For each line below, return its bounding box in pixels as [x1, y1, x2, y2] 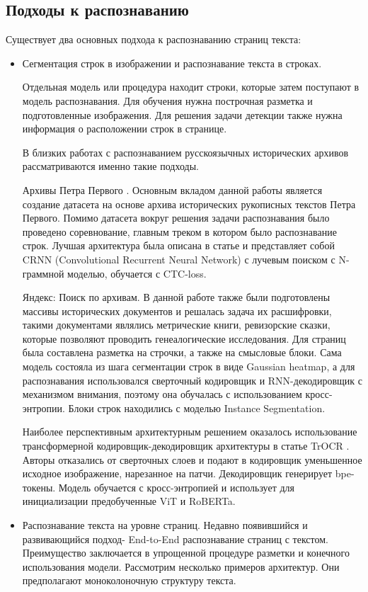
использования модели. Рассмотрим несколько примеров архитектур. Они [22, 559, 340, 574]
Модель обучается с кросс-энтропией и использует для [58, 479, 294, 494]
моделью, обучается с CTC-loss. [67, 266, 207, 280]
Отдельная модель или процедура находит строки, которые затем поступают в [22, 79, 360, 94]
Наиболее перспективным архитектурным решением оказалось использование [22, 424, 357, 439]
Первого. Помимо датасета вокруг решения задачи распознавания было [22, 210, 330, 225]
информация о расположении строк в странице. [22, 121, 227, 136]
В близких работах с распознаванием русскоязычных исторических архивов [22, 144, 349, 159]
